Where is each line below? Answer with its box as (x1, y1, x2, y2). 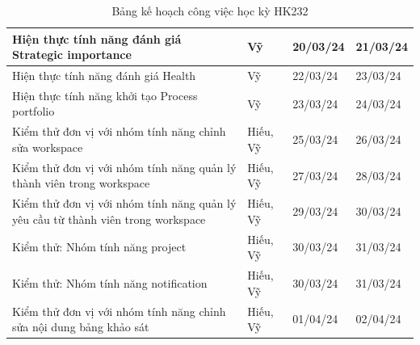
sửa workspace (12, 138, 83, 155)
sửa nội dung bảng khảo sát (12, 318, 149, 335)
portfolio (12, 103, 55, 120)
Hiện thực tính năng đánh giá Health (12, 67, 196, 84)
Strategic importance (12, 46, 132, 63)
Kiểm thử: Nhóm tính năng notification (12, 274, 208, 291)
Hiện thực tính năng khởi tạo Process (12, 86, 198, 103)
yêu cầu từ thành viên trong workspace (12, 210, 206, 227)
